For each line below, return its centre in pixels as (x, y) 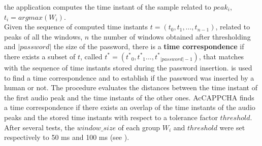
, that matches (221, 56)
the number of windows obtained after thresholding (171, 36)
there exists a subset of (40, 56)
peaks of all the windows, (43, 36)
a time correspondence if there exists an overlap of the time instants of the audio (130, 107)
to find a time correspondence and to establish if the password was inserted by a (129, 77)
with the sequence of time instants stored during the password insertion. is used (128, 67)
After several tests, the (39, 127)
